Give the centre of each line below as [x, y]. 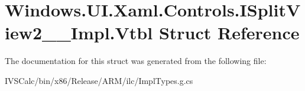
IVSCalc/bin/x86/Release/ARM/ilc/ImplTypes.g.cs [99, 80]
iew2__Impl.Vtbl [79, 33]
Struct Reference [229, 33]
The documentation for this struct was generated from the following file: [136, 61]
